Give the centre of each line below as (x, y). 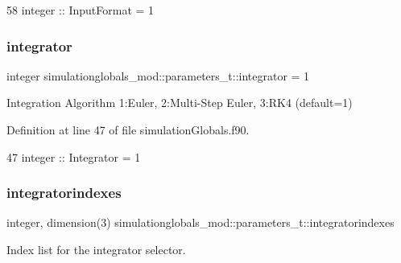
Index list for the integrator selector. (96, 249)
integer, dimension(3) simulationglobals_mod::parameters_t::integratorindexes (200, 222)
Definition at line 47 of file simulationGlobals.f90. (128, 129)
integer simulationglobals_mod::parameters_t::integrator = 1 (158, 75)
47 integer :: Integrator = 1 (74, 156)
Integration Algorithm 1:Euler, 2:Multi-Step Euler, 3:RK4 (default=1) (180, 103)
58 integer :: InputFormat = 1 (81, 10)
